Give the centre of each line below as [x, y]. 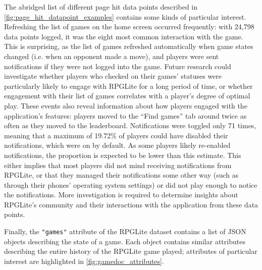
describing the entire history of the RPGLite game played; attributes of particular [131, 251]
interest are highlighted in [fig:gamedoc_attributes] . [84, 261]
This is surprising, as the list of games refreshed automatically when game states [129, 46]
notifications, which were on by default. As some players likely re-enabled [117, 145]
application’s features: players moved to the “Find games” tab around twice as [125, 115]
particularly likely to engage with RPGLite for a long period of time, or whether [128, 86]
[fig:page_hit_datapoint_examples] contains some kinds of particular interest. [125, 16]
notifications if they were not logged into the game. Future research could [118, 66]
